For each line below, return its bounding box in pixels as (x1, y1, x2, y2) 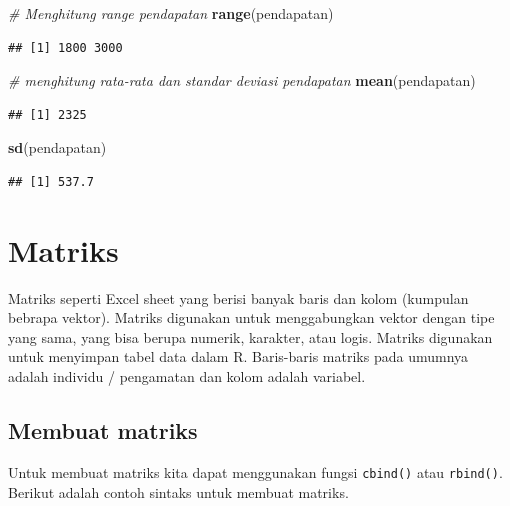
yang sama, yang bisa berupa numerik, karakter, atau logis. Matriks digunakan (8, 326, 493, 347)
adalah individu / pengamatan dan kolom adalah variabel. (8, 366, 366, 387)
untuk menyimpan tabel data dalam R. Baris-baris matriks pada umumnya (8, 346, 469, 367)
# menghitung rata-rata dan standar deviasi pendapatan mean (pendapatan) (8, 70, 476, 91)
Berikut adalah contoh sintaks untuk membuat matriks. (8, 481, 349, 502)
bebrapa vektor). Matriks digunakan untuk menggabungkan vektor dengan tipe (8, 307, 495, 328)
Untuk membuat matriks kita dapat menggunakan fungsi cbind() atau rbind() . (8, 461, 503, 482)
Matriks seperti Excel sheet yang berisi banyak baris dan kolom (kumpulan (8, 287, 469, 308)
